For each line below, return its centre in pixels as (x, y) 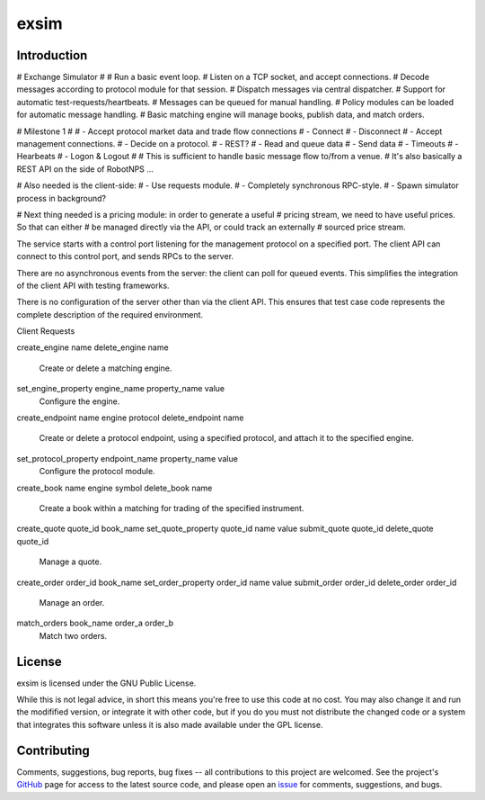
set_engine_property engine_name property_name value (120, 389)
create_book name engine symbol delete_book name (115, 488)
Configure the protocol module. (97, 472)
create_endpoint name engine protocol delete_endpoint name (130, 418)
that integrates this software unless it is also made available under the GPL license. (170, 724)
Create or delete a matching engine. (106, 368)
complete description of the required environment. (110, 314)
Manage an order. (72, 602)
